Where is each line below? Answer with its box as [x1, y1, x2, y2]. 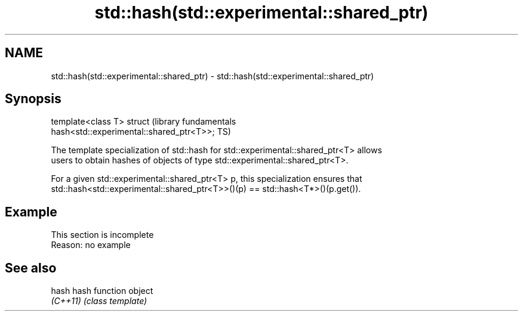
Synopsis [5, 91, 61, 107]
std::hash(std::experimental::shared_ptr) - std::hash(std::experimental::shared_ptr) [51, 70, 374, 81]
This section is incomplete [51, 230, 154, 240]
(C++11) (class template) [51, 296, 147, 306]
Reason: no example [51, 240, 131, 250]
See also [5, 260, 57, 275]
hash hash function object [51, 286, 153, 296]
